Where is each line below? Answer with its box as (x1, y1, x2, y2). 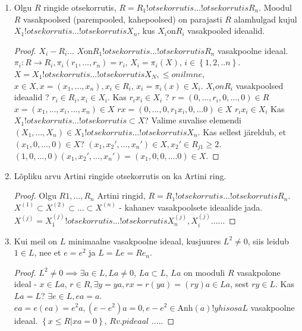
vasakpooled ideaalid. (187, 24, 265, 37)
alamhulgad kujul (234, 12, 297, 25)
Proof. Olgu (14, 189, 56, 202)
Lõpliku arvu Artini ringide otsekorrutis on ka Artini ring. (14, 169, 227, 182)
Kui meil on (14, 234, 58, 247)
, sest (230, 278, 249, 290)
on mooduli (183, 266, 225, 278)
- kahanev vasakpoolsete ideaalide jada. (119, 200, 263, 213)
